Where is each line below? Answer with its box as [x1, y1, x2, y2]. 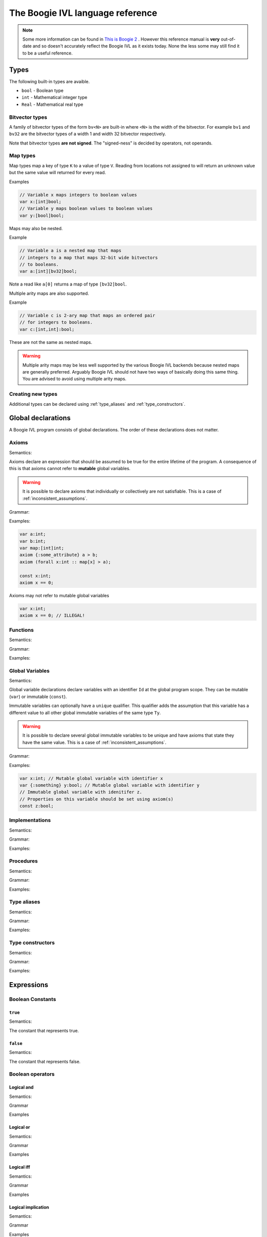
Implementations [9, 817, 51, 824]
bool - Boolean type [21, 88, 64, 94]
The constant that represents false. [9, 1058, 81, 1064]
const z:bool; [19, 803, 54, 809]
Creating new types [9, 391, 58, 398]
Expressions [9, 981, 48, 989]
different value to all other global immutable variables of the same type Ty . [9, 710, 161, 715]
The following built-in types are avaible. [9, 78, 90, 84]
